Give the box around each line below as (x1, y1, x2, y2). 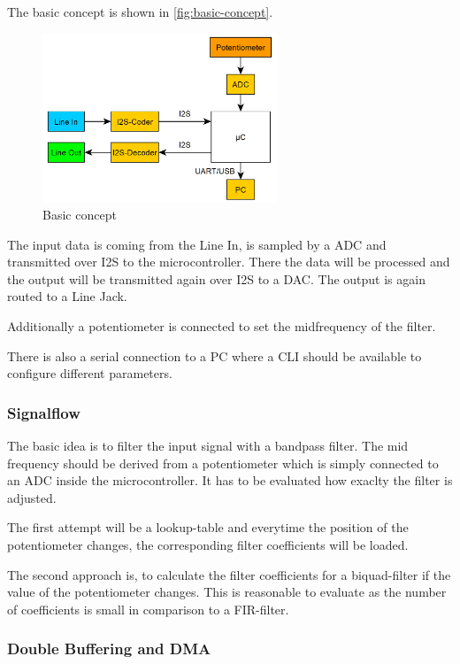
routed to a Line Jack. (7, 287, 127, 305)
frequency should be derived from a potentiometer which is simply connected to (7, 453, 439, 472)
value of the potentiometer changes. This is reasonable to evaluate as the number (7, 583, 447, 601)
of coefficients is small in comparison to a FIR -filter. (7, 599, 289, 618)
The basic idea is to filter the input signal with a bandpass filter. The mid (7, 436, 409, 455)
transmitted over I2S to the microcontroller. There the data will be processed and (7, 252, 450, 271)
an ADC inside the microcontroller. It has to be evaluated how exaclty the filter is (7, 471, 453, 490)
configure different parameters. (7, 364, 172, 382)
